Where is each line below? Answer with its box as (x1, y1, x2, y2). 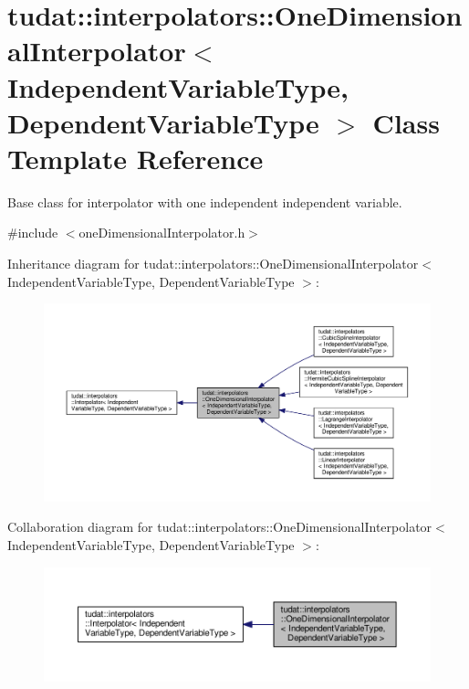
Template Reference (7, 139, 264, 176)
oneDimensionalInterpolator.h (78, 223, 245, 242)
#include (7, 223, 58, 242)
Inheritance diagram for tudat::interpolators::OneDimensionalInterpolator (7, 254, 419, 273)
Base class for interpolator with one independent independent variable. (7, 192, 402, 211)
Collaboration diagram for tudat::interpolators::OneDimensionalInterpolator (7, 517, 433, 536)
